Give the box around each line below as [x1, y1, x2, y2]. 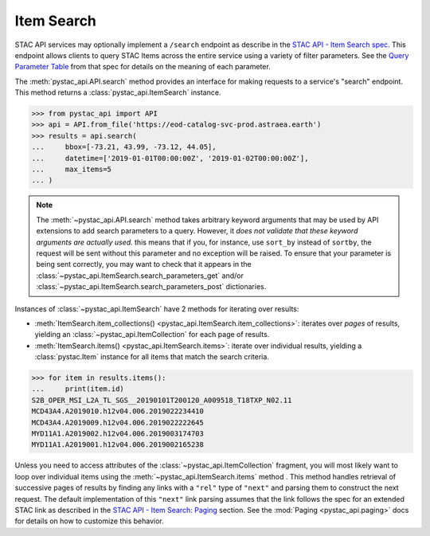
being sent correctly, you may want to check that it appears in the [36, 260, 252, 269]
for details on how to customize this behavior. [14, 516, 165, 526]
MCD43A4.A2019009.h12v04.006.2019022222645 [31, 418, 205, 427]
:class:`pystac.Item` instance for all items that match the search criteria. [34, 352, 270, 362]
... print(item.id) [31, 385, 125, 393]
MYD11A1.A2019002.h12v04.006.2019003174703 [31, 429, 205, 438]
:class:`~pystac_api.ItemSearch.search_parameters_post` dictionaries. [36, 282, 267, 291]
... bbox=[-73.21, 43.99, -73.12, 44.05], [31, 143, 217, 151]
